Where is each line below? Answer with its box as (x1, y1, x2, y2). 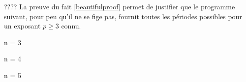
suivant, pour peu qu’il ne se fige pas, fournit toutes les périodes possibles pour (4, 11, 242, 21)
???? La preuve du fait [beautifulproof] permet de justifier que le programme (4, 1, 235, 11)
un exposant (4, 21, 41, 31)
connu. (61, 21, 81, 31)
